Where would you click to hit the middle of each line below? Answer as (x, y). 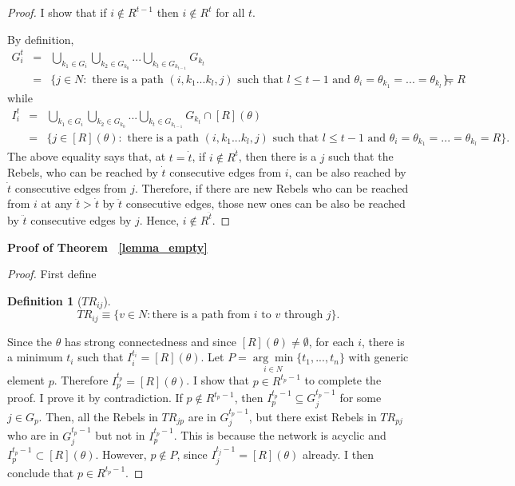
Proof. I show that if (57, 12)
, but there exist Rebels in (313, 416)
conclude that (41, 472)
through (303, 315)
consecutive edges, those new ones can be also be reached (265, 203)
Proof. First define (52, 274)
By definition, (41, 39)
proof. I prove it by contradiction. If (95, 398)
